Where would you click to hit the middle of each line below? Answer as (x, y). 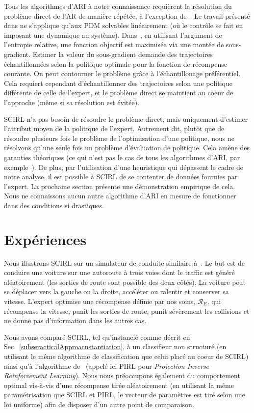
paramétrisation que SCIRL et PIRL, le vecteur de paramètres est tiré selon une (125, 395)
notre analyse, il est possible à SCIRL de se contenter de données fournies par (121, 177)
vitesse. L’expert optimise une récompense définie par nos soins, (100, 301)
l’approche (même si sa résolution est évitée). (72, 102)
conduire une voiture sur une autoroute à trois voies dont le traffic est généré (119, 272)
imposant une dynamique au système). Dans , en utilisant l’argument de (113, 35)
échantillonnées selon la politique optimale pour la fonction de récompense (115, 64)
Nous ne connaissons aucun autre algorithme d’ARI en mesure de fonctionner (120, 196)
